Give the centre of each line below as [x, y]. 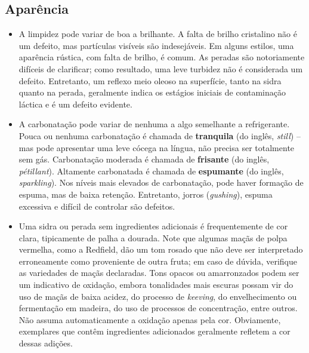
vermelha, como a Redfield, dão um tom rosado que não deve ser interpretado [161, 249]
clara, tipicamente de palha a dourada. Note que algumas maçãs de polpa [153, 237]
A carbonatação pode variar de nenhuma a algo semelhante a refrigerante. [154, 124]
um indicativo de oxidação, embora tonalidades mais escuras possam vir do [156, 285]
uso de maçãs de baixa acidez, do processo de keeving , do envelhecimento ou [158, 296]
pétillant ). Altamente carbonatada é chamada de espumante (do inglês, [151, 171]
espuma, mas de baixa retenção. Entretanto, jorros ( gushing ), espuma [146, 194]
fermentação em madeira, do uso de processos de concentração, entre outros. [158, 308]
